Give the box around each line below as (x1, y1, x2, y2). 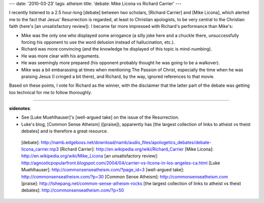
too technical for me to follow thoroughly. (9, 89, 92, 95)
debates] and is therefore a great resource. (21, 128, 108, 134)
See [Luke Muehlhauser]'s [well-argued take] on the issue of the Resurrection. (21, 114, 179, 120)
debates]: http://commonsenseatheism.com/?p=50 (21, 187, 124, 193)
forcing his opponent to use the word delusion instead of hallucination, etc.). (21, 39, 175, 45)
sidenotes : (9, 105, 31, 111)
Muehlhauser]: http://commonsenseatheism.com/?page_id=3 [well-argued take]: (21, 167, 184, 173)
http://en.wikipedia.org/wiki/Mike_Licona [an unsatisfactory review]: (21, 153, 158, 159)
